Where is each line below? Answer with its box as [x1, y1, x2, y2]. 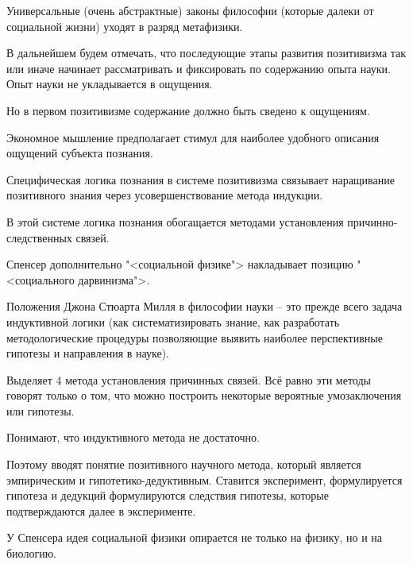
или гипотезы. [6, 402, 75, 419]
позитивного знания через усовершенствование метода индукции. [6, 187, 323, 203]
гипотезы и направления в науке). [6, 345, 170, 361]
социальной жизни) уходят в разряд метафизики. [6, 17, 243, 34]
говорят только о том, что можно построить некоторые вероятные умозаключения [6, 387, 402, 404]
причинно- [347, 213, 398, 230]
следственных [6, 229, 72, 245]
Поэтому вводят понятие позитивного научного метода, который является [6, 456, 361, 473]
